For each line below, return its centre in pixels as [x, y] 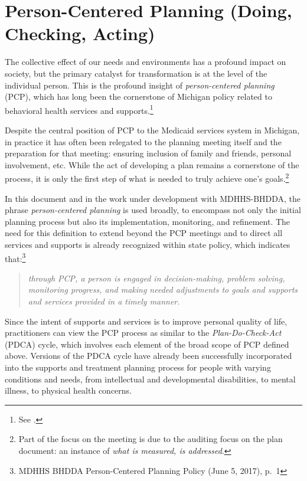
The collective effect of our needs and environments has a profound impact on [146, 62]
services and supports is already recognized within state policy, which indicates [148, 244]
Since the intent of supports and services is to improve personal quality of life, [146, 321]
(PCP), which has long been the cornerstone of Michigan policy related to [138, 96]
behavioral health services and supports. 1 [79, 109]
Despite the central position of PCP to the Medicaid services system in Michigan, [152, 130]
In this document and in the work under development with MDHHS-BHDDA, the [153, 198]
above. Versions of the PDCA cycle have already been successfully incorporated [148, 356]
